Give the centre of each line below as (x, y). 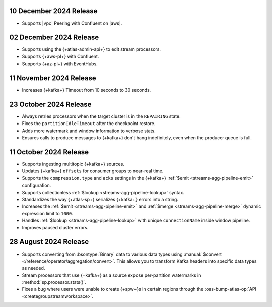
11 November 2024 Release (53, 78)
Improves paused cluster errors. (55, 227)
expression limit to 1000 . (47, 213)
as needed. (33, 268)
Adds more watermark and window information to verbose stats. (89, 131)
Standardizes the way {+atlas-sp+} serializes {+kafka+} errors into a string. (100, 200)
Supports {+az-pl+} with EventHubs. (60, 64)
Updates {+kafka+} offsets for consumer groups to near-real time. (93, 171)
